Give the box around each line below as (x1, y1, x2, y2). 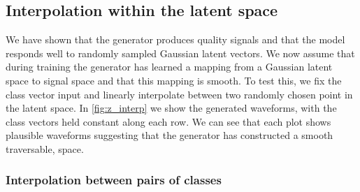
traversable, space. (6, 141, 84, 156)
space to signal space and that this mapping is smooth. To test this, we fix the (6, 73, 342, 87)
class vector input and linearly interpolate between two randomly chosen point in (6, 87, 353, 101)
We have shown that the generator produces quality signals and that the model (6, 32, 345, 47)
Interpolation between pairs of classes (6, 171, 222, 189)
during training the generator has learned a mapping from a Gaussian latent (6, 59, 333, 74)
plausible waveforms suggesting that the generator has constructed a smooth (6, 128, 333, 142)
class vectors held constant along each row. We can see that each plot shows (6, 114, 331, 128)
